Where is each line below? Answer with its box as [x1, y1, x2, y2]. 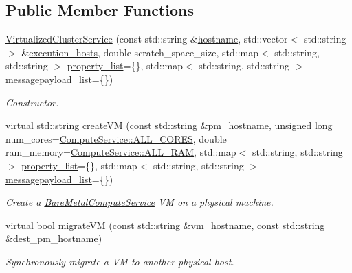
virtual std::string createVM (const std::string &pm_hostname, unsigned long [5, 118, 333, 132]
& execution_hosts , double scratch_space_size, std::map [21, 45, 258, 59]
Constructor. [5, 95, 59, 109]
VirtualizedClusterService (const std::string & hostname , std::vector [5, 32, 288, 46]
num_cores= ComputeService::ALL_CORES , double [5, 131, 227, 145]
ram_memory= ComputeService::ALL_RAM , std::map [5, 145, 236, 159]
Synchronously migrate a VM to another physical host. [5, 254, 234, 268]
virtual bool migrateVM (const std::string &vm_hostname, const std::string [5, 217, 325, 232]
